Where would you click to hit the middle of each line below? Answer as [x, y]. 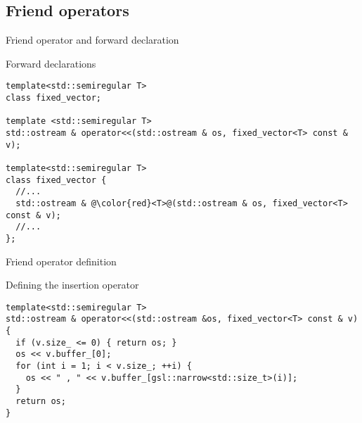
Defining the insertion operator [72, 285]
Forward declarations [51, 63]
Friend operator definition [61, 261]
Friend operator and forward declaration [92, 40]
